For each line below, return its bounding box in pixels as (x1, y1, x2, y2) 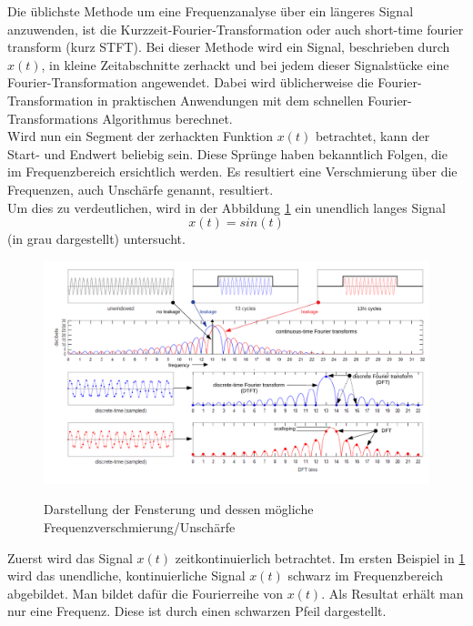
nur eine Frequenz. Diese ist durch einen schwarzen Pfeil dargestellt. (7, 601, 387, 621)
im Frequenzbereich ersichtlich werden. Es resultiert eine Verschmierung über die (7, 162, 458, 181)
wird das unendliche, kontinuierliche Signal (7, 566, 246, 585)
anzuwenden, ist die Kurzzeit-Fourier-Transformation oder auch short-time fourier (7, 19, 464, 38)
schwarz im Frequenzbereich (287, 566, 444, 585)
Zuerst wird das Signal (7, 548, 133, 567)
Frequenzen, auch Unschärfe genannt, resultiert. (7, 179, 274, 198)
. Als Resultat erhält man (321, 583, 464, 602)
